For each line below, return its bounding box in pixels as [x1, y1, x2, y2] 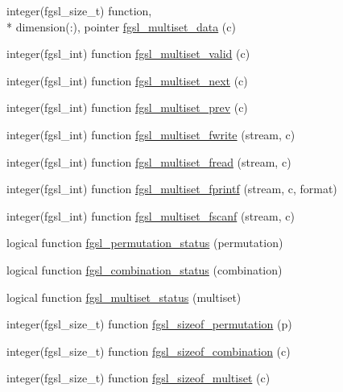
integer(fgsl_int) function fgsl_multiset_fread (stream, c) [6, 153, 291, 170]
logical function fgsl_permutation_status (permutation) [6, 234, 283, 251]
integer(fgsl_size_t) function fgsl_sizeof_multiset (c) [6, 369, 271, 386]
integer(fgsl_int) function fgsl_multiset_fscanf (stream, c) [6, 207, 295, 224]
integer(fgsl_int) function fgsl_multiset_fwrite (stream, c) [6, 126, 295, 142]
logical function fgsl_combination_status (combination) [6, 261, 283, 278]
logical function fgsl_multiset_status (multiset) [6, 288, 242, 305]
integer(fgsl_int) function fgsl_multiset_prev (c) [6, 99, 248, 116]
